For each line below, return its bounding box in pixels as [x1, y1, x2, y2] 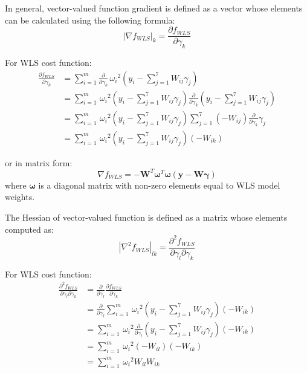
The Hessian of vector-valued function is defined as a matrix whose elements [5, 211, 288, 224]
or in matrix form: [5, 156, 73, 169]
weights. [5, 190, 35, 203]
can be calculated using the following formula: [5, 13, 175, 26]
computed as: [5, 222, 54, 235]
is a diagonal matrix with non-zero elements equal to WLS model [38, 178, 280, 191]
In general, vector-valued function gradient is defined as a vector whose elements [5, 2, 303, 14]
